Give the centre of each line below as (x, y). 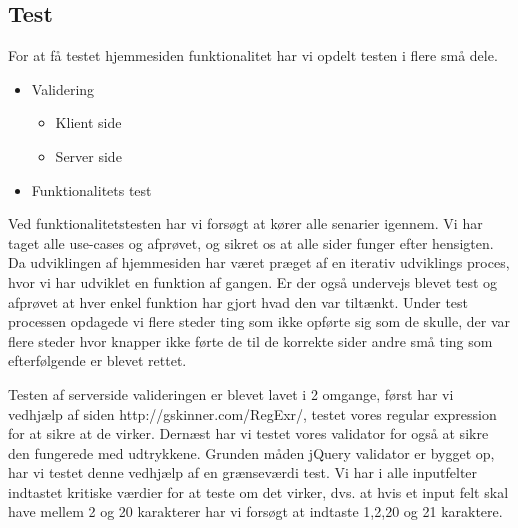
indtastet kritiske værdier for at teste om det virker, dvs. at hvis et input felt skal (258, 491)
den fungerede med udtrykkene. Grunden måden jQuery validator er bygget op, (251, 452)
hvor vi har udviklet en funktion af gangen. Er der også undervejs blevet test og (253, 281)
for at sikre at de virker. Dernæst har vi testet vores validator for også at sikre (248, 433)
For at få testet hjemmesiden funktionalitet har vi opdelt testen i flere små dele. (253, 55)
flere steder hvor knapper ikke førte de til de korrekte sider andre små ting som (250, 340)
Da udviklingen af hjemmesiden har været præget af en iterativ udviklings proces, (259, 262)
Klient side (88, 122)
